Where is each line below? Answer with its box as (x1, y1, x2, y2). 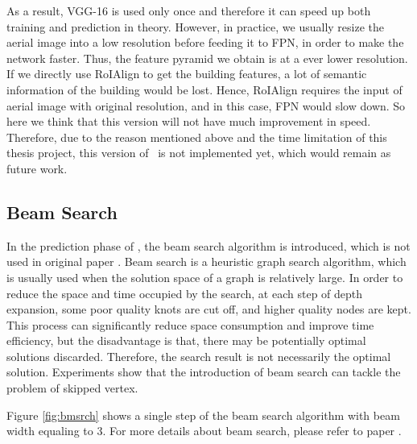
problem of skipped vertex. (6, 380, 138, 396)
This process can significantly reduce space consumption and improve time (6, 316, 374, 333)
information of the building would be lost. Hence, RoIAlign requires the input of (6, 81, 403, 98)
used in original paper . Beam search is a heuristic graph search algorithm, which (6, 253, 407, 270)
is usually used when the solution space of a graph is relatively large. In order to (6, 268, 403, 285)
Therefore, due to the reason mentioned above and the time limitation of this (6, 128, 387, 145)
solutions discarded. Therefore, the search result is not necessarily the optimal (6, 347, 391, 364)
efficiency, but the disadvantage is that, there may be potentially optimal (6, 332, 366, 349)
